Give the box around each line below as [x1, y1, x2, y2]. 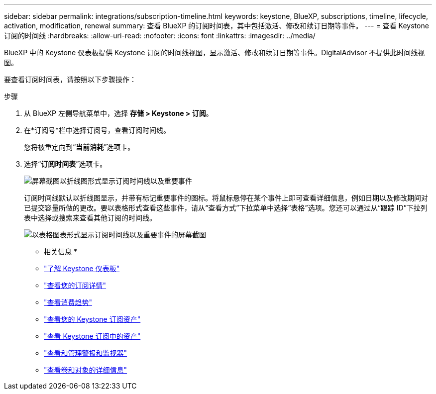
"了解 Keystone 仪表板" [44, 264, 120, 273]
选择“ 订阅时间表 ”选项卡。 [24, 160, 107, 168]
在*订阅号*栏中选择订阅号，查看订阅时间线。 [24, 126, 171, 134]
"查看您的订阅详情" [44, 281, 107, 290]
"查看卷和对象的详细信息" [44, 366, 127, 374]
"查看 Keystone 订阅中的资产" [44, 332, 141, 340]
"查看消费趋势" [44, 298, 93, 306]
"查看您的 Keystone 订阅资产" [44, 315, 141, 323]
